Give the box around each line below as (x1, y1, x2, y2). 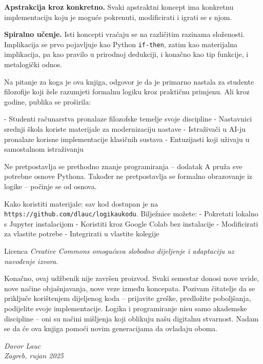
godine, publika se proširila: (4, 96, 91, 107)
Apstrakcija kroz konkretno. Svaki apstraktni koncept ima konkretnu (4, 2, 234, 12)
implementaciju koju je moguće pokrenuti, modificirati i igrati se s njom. (4, 11, 232, 22)
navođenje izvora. (4, 255, 58, 266)
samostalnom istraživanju (4, 144, 84, 154)
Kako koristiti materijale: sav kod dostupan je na (4, 198, 158, 209)
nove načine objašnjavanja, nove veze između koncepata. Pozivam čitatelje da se (4, 282, 255, 293)
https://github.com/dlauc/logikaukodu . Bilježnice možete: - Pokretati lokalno (4, 208, 258, 219)
